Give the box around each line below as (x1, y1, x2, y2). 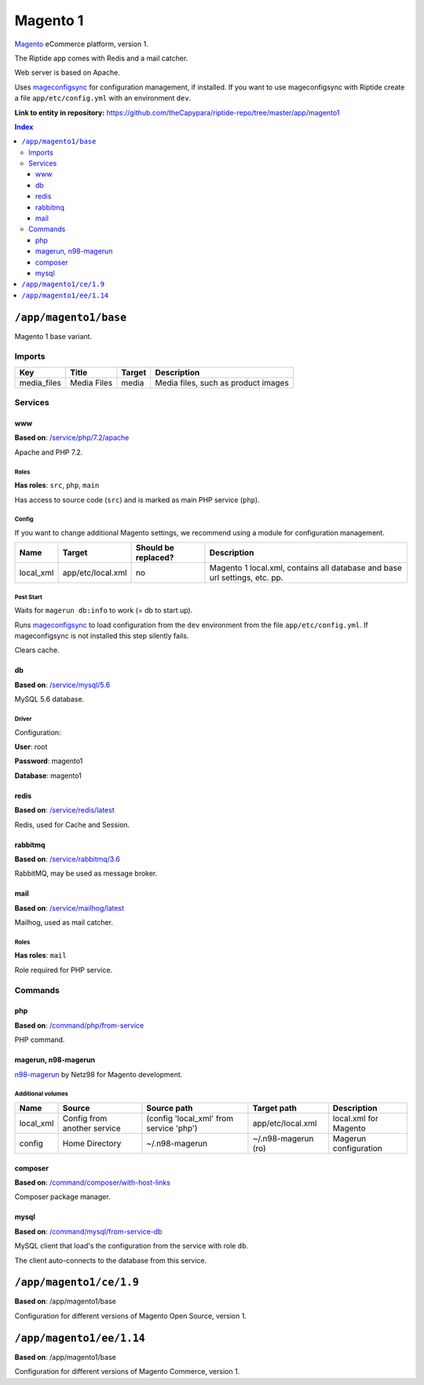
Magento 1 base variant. (14, 331, 93, 341)
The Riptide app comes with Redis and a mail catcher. (14, 53, 188, 63)
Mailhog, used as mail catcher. (14, 918, 114, 927)
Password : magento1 (14, 756, 83, 766)
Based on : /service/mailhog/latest (14, 903, 125, 912)
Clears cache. (14, 645, 60, 655)
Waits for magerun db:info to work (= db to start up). (14, 605, 193, 616)
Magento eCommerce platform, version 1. (14, 39, 149, 49)
